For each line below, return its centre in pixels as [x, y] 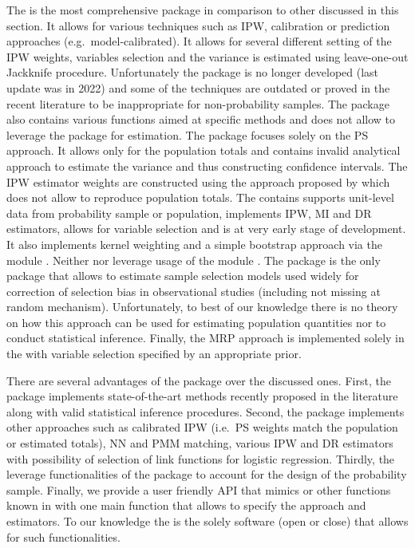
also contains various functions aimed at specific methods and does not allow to [201, 119]
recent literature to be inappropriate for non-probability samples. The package [198, 103]
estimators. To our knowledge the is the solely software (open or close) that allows [207, 521]
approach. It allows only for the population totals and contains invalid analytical [204, 150]
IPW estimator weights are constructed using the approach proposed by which [198, 181]
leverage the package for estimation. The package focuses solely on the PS [188, 134]
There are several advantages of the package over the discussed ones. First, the [199, 380]
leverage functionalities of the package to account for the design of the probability [207, 474]
